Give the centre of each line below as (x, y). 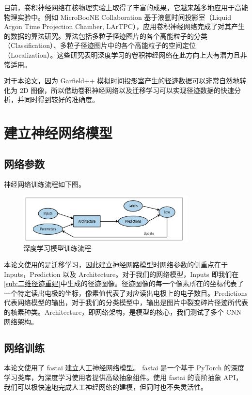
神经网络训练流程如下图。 (45, 184)
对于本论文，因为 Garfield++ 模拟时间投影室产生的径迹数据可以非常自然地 (122, 81)
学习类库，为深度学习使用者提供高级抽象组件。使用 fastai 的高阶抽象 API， (123, 377)
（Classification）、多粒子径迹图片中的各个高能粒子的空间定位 (100, 45)
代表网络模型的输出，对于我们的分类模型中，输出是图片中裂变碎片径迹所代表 (126, 302)
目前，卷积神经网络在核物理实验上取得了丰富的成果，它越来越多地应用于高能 (126, 7)
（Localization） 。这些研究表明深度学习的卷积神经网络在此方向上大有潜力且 (122, 54)
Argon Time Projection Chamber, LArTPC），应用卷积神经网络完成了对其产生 (124, 26)
